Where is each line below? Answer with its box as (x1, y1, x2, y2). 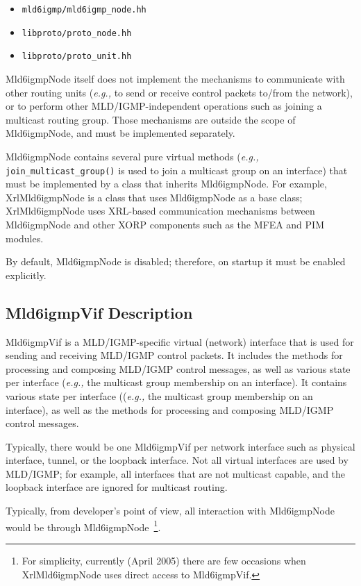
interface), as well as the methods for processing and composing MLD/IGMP (6, 402, 334, 417)
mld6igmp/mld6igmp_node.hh (22, 5, 146, 15)
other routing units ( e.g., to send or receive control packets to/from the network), (6, 85, 353, 99)
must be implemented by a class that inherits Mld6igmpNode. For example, (6, 176, 327, 191)
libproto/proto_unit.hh (22, 51, 132, 62)
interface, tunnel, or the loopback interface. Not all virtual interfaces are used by (6, 453, 349, 467)
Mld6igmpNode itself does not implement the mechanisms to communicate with (6, 71, 345, 85)
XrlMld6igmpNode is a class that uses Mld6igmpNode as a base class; (6, 190, 303, 204)
